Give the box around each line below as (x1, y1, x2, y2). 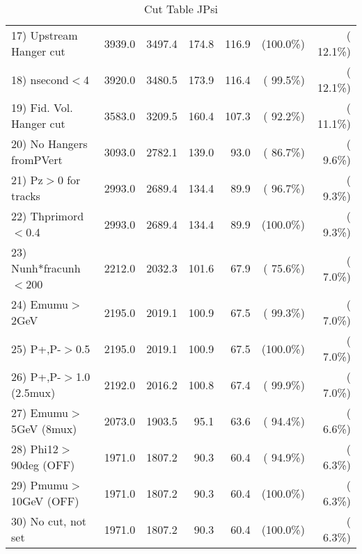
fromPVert (11, 152, 63, 168)
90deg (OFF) (11, 457, 75, 473)
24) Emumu (11, 296, 69, 312)
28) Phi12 (11, 441, 58, 457)
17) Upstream (11, 27, 78, 43)
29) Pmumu (11, 477, 69, 493)
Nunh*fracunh (11, 260, 81, 276)
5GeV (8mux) (11, 421, 77, 437)
